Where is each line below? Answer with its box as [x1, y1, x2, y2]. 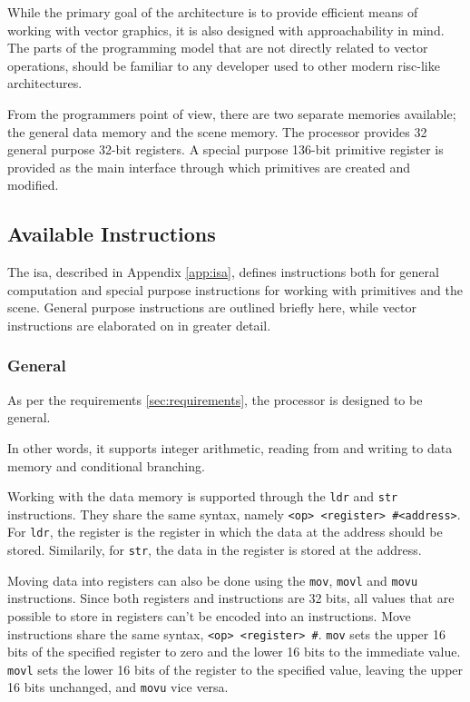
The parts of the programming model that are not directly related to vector [7, 38, 428, 57]
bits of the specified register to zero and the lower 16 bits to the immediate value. [7, 642, 461, 661]
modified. [7, 175, 59, 194]
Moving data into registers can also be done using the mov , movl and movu [7, 570, 418, 589]
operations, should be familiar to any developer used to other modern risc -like [7, 55, 440, 74]
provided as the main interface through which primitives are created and [7, 157, 411, 176]
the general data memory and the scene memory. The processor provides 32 [7, 122, 427, 141]
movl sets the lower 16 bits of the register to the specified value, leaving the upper [7, 659, 464, 678]
